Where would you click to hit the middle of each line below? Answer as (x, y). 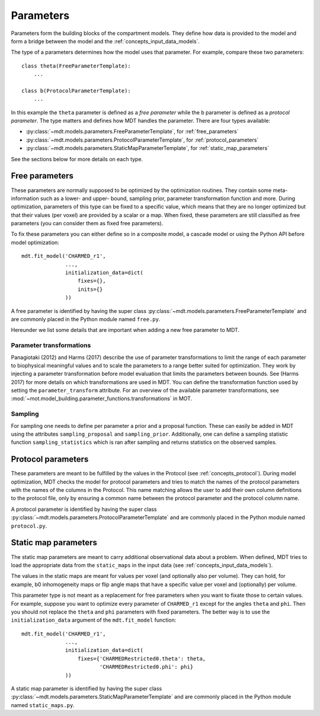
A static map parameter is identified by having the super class (87, 689)
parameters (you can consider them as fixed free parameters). (87, 223)
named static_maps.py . (43, 705)
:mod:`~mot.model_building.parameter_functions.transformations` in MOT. (102, 399)
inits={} (90, 289)
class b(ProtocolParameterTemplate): (76, 91)
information (25, 198)
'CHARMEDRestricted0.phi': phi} (146, 667)
